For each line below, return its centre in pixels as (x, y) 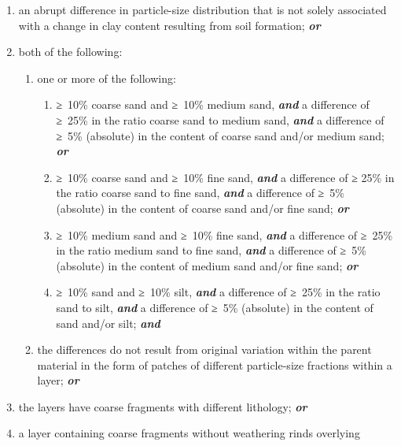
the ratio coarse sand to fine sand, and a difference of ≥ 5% (200, 193)
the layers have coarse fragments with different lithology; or (163, 406)
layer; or (58, 380)
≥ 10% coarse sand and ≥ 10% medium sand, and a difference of (213, 104)
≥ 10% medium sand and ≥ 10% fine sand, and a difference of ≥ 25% (224, 234)
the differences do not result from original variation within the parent (204, 349)
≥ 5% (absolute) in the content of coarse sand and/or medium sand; (220, 135)
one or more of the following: (107, 78)
